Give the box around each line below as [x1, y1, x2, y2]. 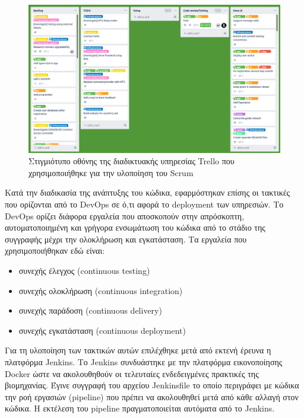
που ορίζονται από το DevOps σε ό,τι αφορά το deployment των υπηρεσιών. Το [5, 198, 284, 210]
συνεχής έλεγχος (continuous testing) [18, 264, 150, 277]
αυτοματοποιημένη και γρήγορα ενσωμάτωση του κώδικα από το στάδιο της [5, 221, 265, 234]
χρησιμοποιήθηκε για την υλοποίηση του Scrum [28, 166, 194, 178]
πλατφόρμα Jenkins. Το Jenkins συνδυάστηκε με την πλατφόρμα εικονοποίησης [5, 355, 283, 368]
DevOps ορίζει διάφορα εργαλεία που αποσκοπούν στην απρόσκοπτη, [5, 209, 245, 222]
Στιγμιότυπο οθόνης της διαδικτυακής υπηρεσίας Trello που [28, 155, 235, 167]
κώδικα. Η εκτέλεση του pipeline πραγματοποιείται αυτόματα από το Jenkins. [5, 402, 275, 414]
